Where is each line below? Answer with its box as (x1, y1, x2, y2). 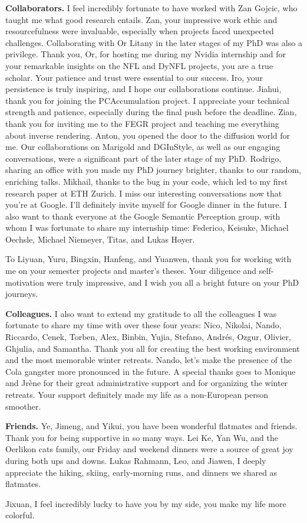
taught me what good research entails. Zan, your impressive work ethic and (5, 13, 278, 25)
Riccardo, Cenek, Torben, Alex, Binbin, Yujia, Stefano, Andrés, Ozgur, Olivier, (5, 331, 291, 343)
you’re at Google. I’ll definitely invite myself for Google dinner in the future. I (5, 198, 288, 211)
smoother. (5, 400, 41, 412)
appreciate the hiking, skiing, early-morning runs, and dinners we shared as (5, 466, 278, 478)
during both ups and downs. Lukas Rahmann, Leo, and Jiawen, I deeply (5, 454, 266, 466)
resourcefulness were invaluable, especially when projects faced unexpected (5, 25, 274, 37)
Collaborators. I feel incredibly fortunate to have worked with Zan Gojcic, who (5, 2, 298, 14)
